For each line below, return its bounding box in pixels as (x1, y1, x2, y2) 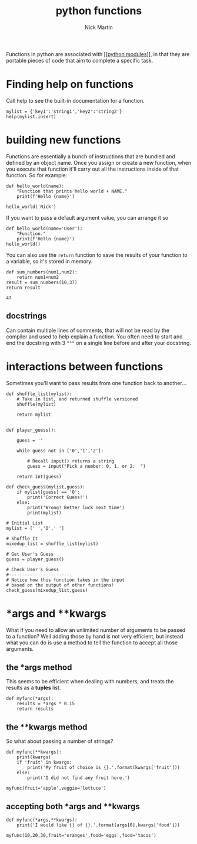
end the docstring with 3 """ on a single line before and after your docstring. (6, 339, 191, 346)
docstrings (6, 311, 47, 321)
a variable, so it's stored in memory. (6, 258, 93, 265)
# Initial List (6, 520, 44, 526)
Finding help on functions (6, 78, 134, 91)
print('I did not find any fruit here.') (27, 775, 131, 781)
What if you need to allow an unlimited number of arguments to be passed (6, 626, 186, 633)
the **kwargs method (6, 722, 88, 732)
